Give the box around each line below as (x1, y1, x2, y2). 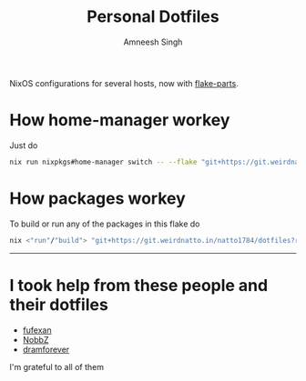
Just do (9, 139, 38, 151)
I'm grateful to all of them (9, 361, 105, 372)
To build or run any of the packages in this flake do (9, 218, 200, 229)
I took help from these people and (9, 275, 269, 296)
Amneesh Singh (123, 36, 183, 47)
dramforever (22, 344, 70, 355)
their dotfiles (9, 294, 109, 315)
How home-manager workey (9, 110, 230, 131)
